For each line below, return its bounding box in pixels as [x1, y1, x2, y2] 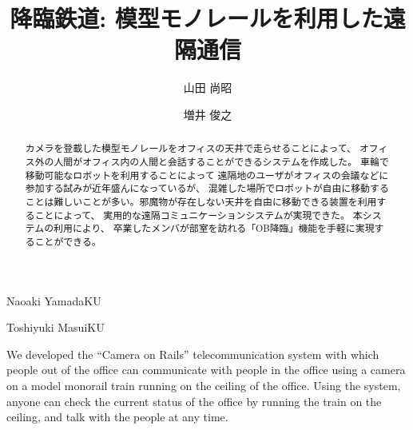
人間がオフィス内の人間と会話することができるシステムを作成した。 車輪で [54, 154, 389, 168]
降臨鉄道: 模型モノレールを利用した [10, 2, 383, 34]
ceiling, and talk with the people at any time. [6, 408, 228, 425]
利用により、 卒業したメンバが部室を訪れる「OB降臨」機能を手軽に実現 [54, 221, 375, 235]
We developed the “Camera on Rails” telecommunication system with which [6, 345, 379, 362]
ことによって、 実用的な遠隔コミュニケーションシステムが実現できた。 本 [34, 208, 363, 221]
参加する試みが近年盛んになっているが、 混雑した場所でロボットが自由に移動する [25, 181, 389, 195]
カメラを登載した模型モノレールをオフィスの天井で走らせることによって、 [25, 141, 356, 155]
